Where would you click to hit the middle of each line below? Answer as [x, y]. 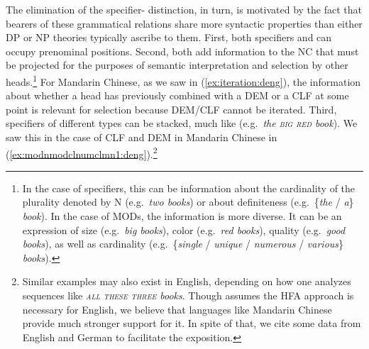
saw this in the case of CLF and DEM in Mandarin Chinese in [142, 137]
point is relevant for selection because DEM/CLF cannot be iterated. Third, [171, 109]
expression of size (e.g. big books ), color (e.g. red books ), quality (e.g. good [184, 229]
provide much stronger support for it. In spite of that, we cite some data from [192, 323]
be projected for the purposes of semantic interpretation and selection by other [177, 65]
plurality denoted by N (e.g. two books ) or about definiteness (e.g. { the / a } [188, 202]
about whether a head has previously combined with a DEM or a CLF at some [177, 95]
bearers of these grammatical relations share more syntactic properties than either [184, 23]
